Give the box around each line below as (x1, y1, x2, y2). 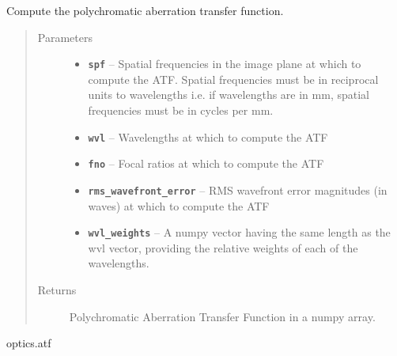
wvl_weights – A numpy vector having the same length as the (88, 224, 391, 240)
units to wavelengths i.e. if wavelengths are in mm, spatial (88, 86, 369, 103)
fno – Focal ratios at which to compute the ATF (88, 155, 324, 172)
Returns (37, 282, 77, 298)
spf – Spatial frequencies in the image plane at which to (88, 55, 361, 72)
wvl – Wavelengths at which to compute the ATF (88, 128, 328, 145)
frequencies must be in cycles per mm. (88, 102, 274, 119)
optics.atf (6, 335, 51, 351)
